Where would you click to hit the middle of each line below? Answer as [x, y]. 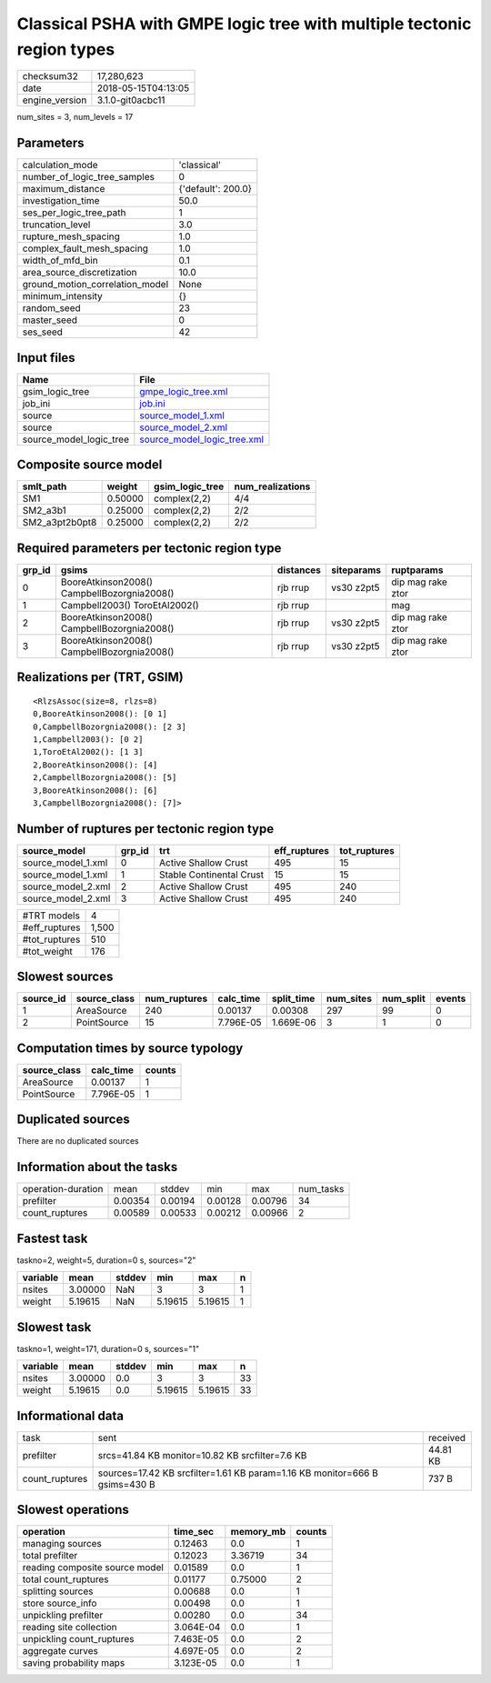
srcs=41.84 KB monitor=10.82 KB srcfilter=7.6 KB [202, 1455]
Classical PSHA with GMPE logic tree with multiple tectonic [244, 24]
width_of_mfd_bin [60, 261]
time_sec [194, 1532]
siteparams [356, 570]
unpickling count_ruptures [78, 1639]
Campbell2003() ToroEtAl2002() [130, 605]
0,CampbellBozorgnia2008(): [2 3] [110, 726]
